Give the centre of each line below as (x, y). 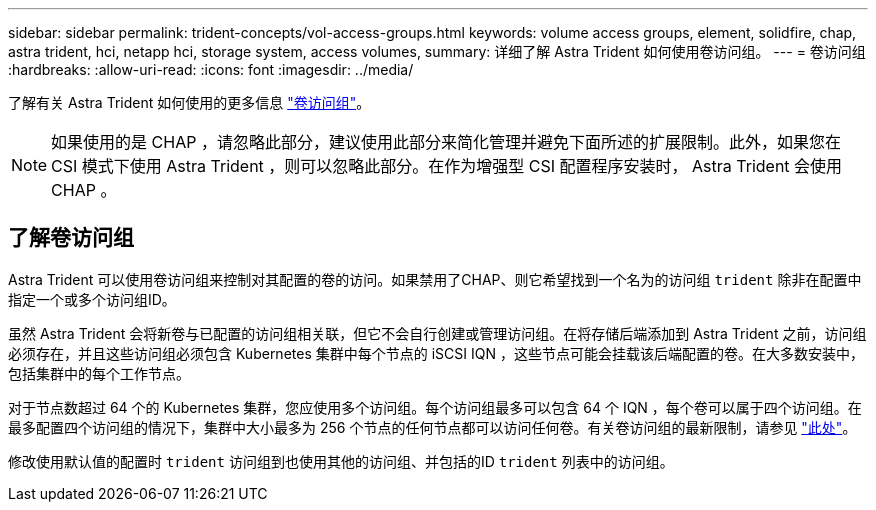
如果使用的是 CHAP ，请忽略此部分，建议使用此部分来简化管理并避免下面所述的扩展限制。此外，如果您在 (446, 142)
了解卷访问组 (71, 238)
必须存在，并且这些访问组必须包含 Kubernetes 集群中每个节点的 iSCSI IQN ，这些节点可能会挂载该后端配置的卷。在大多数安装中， (436, 353)
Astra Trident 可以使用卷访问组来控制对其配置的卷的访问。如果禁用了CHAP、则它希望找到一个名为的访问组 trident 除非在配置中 (435, 279)
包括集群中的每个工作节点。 (99, 373)
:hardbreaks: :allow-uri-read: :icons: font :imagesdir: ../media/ (211, 69)
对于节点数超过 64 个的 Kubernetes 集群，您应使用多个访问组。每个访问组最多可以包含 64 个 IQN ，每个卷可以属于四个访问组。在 (435, 407)
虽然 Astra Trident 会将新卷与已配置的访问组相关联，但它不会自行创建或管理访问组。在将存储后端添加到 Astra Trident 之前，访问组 (437, 333)
